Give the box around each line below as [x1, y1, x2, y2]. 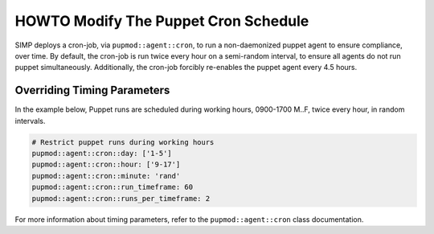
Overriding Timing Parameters [14, 84, 170, 97]
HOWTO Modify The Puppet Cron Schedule [14, 12, 309, 30]
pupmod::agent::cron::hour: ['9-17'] [31, 160, 181, 169]
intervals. [14, 116, 46, 125]
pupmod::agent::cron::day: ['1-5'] [31, 149, 172, 158]
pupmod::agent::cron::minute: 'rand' [31, 171, 181, 180]
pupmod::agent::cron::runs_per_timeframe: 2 [31, 194, 211, 203]
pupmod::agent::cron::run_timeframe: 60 [31, 183, 193, 192]
